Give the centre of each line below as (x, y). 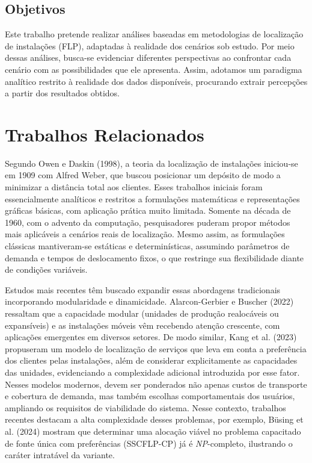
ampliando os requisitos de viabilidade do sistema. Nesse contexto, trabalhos (145, 407)
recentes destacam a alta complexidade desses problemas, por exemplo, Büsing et (154, 419)
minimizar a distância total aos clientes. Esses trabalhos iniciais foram (134, 187)
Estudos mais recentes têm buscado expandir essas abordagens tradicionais (143, 289)
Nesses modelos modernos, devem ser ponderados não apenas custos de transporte (156, 384)
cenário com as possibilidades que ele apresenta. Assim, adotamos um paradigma (154, 69)
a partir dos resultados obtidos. (63, 93)
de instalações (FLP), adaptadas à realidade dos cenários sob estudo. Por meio (150, 45)
